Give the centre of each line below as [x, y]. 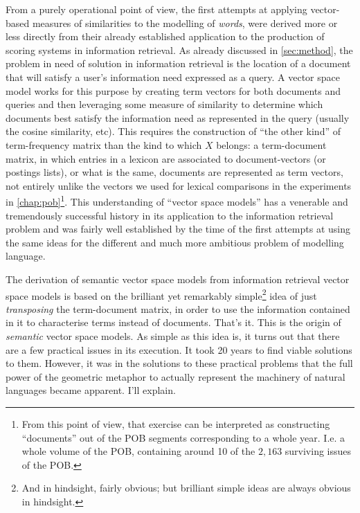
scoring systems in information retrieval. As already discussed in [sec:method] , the [179, 49]
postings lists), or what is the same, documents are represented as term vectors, [174, 172]
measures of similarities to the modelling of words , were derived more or [185, 22]
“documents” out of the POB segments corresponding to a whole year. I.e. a [183, 437]
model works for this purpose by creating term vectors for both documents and [173, 90]
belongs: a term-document [271, 144]
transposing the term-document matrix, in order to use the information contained [178, 308]
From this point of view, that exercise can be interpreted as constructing [176, 423]
